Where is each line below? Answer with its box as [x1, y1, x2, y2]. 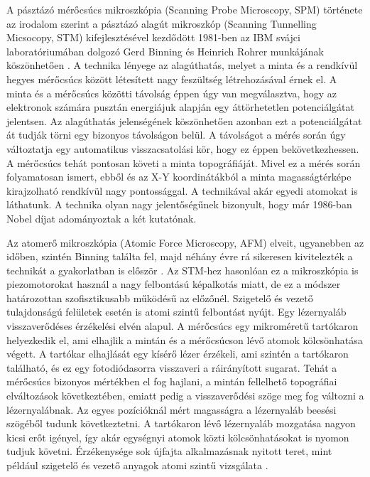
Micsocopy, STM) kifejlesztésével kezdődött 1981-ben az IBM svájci [6, 30, 300, 45]
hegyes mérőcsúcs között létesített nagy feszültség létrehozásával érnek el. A [6, 71, 337, 86]
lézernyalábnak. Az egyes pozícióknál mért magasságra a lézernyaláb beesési [6, 402, 337, 417]
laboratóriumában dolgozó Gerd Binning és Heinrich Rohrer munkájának [6, 43, 324, 58]
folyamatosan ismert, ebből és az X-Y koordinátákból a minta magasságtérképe [6, 169, 352, 184]
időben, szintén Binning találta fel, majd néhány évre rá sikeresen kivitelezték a [6, 249, 353, 264]
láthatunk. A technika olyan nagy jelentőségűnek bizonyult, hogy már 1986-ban [6, 197, 352, 212]
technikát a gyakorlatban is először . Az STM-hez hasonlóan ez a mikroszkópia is [6, 262, 359, 277]
